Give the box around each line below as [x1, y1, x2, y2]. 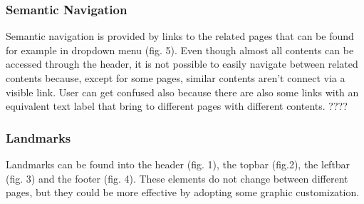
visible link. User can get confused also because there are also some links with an [6, 84, 359, 99]
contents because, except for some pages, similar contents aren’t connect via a [6, 71, 345, 85]
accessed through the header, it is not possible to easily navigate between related [6, 56, 358, 71]
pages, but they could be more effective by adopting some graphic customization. [6, 185, 360, 200]
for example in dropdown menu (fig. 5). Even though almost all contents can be [6, 42, 354, 57]
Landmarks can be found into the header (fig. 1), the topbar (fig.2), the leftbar [6, 157, 350, 171]
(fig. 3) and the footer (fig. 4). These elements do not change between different [6, 170, 348, 185]
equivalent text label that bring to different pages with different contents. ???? [6, 98, 348, 113]
